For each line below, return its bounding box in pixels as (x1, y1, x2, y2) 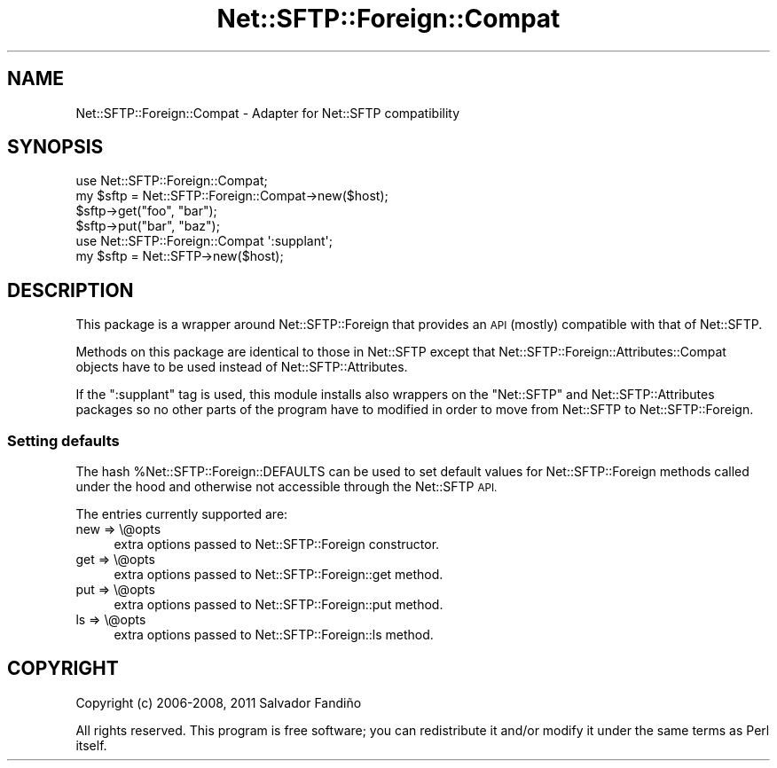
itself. (75, 737, 107, 753)
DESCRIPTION (7, 278, 134, 302)
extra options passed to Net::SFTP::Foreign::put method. (114, 597, 443, 613)
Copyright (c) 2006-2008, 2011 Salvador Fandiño (75, 694, 362, 710)
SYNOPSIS (7, 136, 104, 159)
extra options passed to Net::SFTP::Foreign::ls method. (114, 627, 434, 643)
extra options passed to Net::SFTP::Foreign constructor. (114, 537, 440, 552)
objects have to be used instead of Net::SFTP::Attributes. (75, 359, 408, 375)
